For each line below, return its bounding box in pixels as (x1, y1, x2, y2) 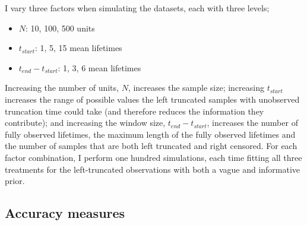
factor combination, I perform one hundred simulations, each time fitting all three (5, 151, 302, 163)
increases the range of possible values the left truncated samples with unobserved (5, 93, 300, 105)
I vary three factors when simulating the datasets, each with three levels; (5, 2, 270, 14)
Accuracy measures (5, 204, 125, 222)
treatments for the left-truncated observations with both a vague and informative (5, 163, 300, 175)
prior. (5, 175, 25, 187)
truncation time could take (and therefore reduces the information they (5, 104, 264, 117)
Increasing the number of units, (5, 81, 119, 94)
